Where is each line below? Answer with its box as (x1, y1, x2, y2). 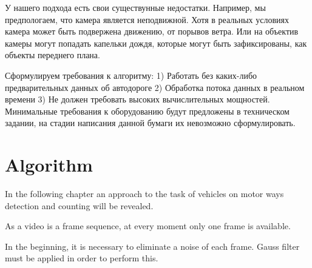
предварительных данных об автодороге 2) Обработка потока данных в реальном (5, 81, 305, 93)
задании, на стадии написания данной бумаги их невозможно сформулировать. (5, 116, 296, 129)
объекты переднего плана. (5, 49, 100, 61)
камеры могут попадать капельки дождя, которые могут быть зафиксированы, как (5, 36, 307, 49)
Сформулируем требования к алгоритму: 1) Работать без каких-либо (5, 69, 257, 81)
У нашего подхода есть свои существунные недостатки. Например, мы (5, 1, 266, 13)
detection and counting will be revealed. (5, 199, 154, 212)
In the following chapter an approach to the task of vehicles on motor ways (5, 187, 284, 200)
